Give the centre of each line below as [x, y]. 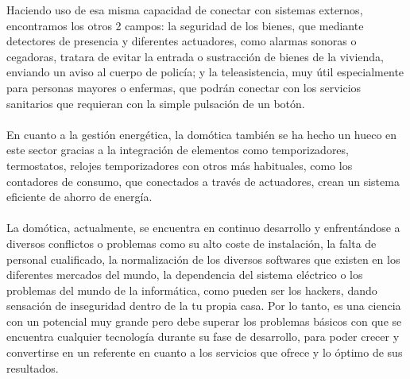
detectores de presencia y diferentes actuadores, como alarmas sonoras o [182, 41]
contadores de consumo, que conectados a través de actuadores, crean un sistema [203, 181]
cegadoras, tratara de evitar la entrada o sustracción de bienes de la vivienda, [195, 56]
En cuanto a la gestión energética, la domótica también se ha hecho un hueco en [202, 134]
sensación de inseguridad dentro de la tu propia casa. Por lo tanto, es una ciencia [204, 306]
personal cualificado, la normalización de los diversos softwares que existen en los [203, 259]
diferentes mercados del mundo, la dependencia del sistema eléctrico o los [185, 275]
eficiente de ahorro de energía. [79, 197]
